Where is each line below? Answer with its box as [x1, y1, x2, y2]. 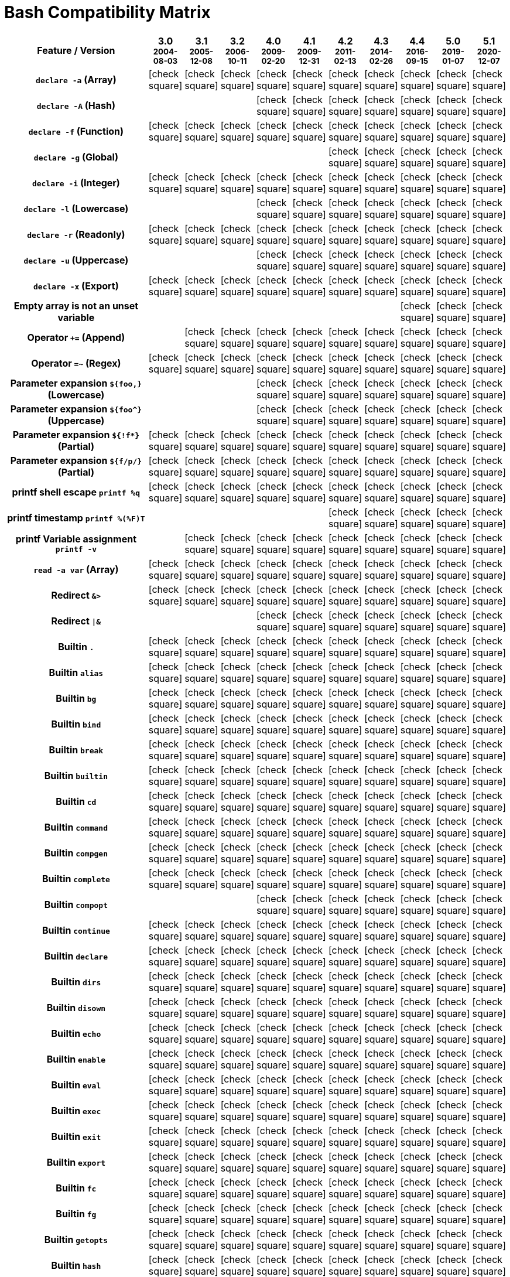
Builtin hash [51, 1259, 101, 1271]
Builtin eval [51, 1078, 101, 1091]
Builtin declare [44, 950, 108, 962]
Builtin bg [56, 692, 97, 704]
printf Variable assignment [15, 533, 137, 545]
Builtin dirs [51, 975, 101, 988]
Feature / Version [37, 44, 115, 56]
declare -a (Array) [36, 73, 117, 86]
